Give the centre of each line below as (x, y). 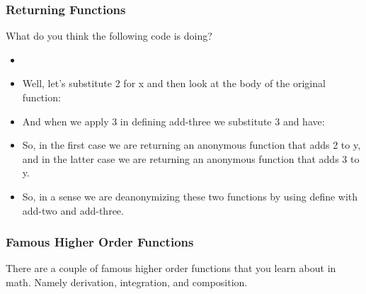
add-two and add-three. (73, 210)
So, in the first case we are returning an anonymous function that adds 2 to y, (191, 145)
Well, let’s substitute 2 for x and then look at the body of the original (174, 83)
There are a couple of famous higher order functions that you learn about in (171, 268)
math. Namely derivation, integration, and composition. (127, 282)
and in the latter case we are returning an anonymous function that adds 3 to (191, 158)
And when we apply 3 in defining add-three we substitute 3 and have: (173, 121)
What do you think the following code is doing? (109, 36)
